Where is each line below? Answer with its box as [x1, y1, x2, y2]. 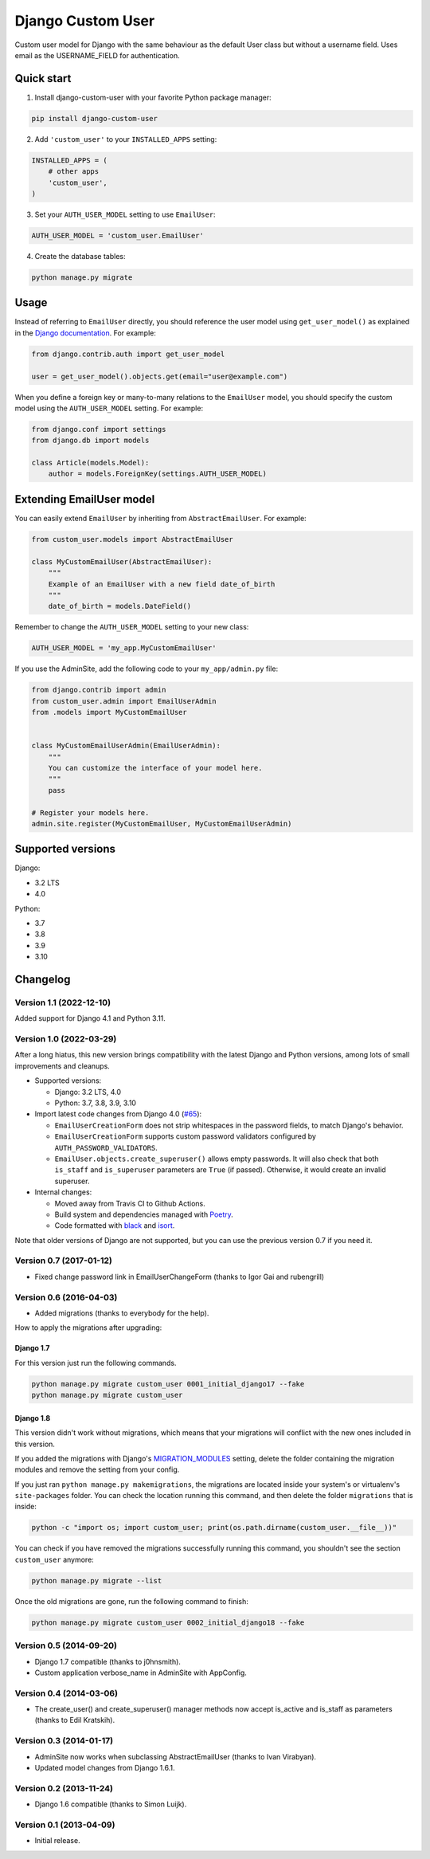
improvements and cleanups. [14, 1061, 111, 1071]
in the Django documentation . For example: [14, 327, 157, 338]
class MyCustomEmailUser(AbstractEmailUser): [31, 557, 213, 566]
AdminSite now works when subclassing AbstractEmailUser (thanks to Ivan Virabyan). [34, 1751, 317, 1761]
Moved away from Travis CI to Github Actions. [54, 1198, 206, 1208]
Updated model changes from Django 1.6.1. [34, 1763, 175, 1772]
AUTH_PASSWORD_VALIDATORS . [54, 1143, 158, 1152]
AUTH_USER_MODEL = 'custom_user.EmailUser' [31, 231, 205, 240]
